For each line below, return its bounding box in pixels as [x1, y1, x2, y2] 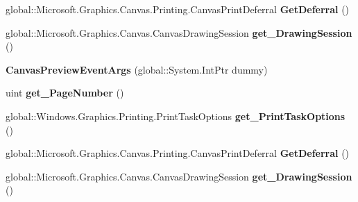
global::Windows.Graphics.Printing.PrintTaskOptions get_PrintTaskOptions [6, 108, 346, 123]
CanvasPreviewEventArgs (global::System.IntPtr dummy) [6, 62, 268, 76]
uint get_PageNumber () [6, 85, 124, 100]
